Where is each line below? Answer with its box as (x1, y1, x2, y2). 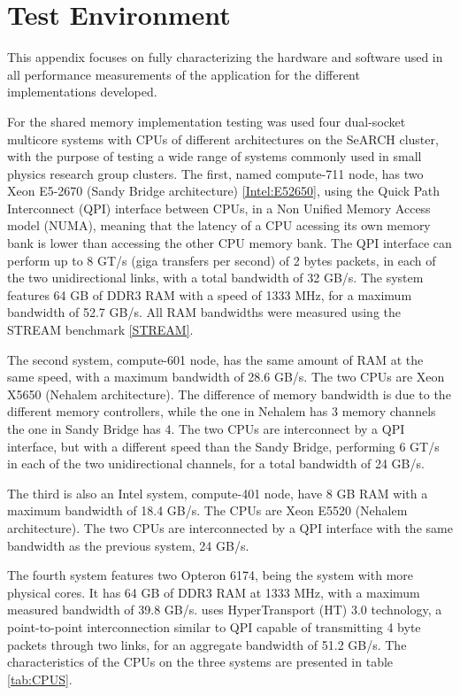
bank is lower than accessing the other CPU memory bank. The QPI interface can (7, 234, 452, 252)
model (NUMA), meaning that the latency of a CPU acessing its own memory (7, 216, 431, 235)
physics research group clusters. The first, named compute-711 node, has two (7, 164, 424, 182)
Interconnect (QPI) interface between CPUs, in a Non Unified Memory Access (7, 198, 431, 217)
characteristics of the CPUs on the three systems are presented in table (7, 653, 394, 671)
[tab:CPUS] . (7, 669, 73, 688)
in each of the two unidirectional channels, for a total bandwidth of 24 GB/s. (7, 454, 425, 473)
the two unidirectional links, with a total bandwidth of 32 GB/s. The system (7, 268, 424, 287)
